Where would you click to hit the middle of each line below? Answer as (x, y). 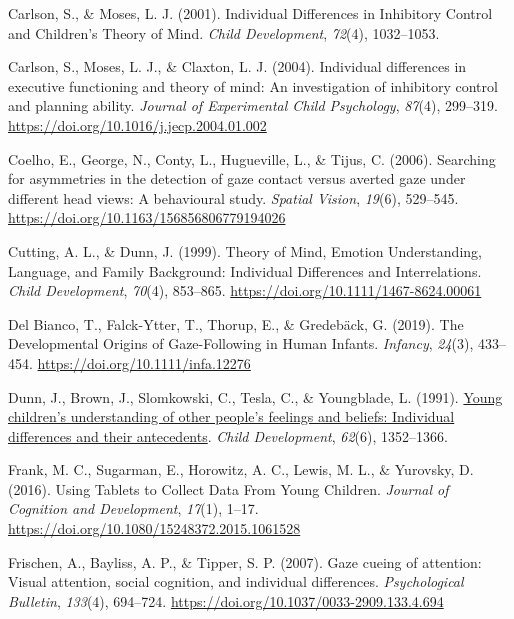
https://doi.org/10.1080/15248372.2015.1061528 (154, 528)
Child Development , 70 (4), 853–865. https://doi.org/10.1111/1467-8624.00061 (245, 290)
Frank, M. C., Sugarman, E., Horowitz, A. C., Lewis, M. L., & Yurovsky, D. (241, 469)
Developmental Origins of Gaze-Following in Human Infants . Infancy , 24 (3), (241, 343)
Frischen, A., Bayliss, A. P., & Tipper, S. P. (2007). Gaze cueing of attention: (245, 561)
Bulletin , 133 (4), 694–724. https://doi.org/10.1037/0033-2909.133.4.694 (226, 600)
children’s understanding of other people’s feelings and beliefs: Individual (231, 416)
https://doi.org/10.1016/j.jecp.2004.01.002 (137, 124)
